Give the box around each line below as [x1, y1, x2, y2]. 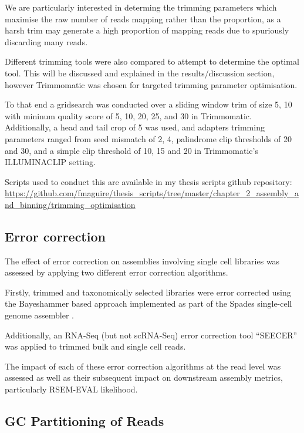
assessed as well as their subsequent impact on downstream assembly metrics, [5, 371, 283, 384]
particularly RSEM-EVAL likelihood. [5, 383, 138, 395]
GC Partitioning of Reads [5, 412, 164, 430]
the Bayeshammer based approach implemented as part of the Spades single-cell [5, 297, 292, 310]
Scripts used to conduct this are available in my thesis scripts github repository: [5, 175, 292, 187]
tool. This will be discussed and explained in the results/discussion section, [5, 66, 275, 79]
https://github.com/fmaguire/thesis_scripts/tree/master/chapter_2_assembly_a [5, 187, 299, 199]
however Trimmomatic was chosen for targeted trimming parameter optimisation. [5, 78, 298, 90]
